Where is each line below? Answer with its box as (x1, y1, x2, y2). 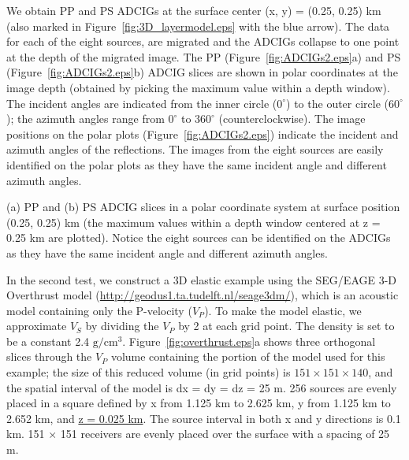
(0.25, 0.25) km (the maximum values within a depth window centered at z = (6, 213, 381, 230)
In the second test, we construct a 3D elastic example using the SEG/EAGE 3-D (6, 271, 397, 287)
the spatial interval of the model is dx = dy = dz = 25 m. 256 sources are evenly (6, 379, 397, 395)
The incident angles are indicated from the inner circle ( (6, 95, 277, 111)
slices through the (6, 348, 92, 365)
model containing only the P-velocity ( (6, 302, 192, 318)
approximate (6, 317, 67, 334)
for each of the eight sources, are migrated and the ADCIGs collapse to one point (6, 33, 400, 50)
